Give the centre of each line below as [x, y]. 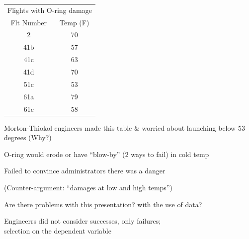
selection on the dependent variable [58, 230]
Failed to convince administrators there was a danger [85, 171]
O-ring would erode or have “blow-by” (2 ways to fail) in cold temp [107, 154]
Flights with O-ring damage [50, 10]
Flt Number [29, 22]
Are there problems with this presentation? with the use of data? [103, 204]
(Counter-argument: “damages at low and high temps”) [88, 187]
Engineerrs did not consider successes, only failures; [83, 221]
